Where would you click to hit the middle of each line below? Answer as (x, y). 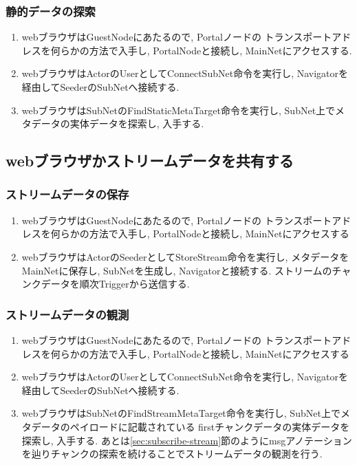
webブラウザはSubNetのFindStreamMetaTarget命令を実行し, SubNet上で (181, 413)
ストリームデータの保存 (67, 194)
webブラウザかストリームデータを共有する (150, 161)
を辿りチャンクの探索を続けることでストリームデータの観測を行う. (172, 454)
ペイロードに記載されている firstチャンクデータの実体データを (210, 426)
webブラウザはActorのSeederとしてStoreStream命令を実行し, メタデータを (185, 256)
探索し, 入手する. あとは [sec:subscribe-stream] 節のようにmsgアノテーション (187, 440)
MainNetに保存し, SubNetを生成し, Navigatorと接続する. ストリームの (177, 270)
